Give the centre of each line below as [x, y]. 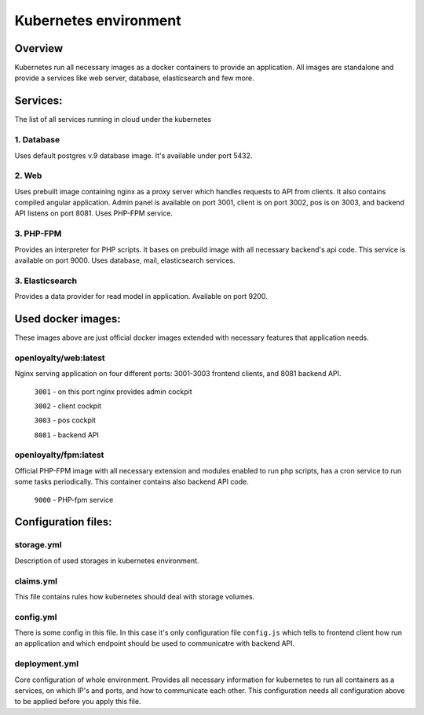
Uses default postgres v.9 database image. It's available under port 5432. [133, 155]
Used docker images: [68, 319]
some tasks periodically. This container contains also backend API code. [132, 482]
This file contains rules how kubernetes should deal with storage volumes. [135, 596]
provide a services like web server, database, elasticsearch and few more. [134, 78]
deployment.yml [46, 664]
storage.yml [38, 545]
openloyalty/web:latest [60, 358]
